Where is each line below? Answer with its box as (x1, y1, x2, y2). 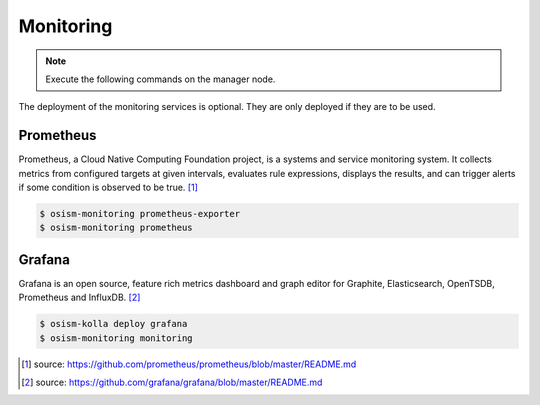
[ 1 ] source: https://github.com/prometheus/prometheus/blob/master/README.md (21, 358, 357, 370)
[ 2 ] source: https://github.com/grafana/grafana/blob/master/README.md (21, 376, 323, 389)
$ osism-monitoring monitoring (39, 332, 194, 344)
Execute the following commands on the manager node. (45, 73, 276, 85)
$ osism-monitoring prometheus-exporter (39, 208, 240, 219)
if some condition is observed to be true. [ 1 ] (18, 181, 199, 194)
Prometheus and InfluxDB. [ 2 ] (18, 291, 141, 304)
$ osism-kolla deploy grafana (39, 318, 188, 330)
